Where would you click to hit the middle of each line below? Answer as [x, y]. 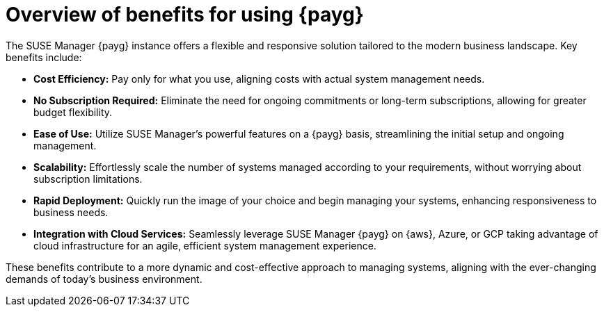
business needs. [71, 212]
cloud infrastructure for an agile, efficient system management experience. [205, 245]
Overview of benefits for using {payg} [185, 15]
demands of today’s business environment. [104, 279]
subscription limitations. [88, 179]
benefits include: [44, 57]
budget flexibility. [73, 112]
